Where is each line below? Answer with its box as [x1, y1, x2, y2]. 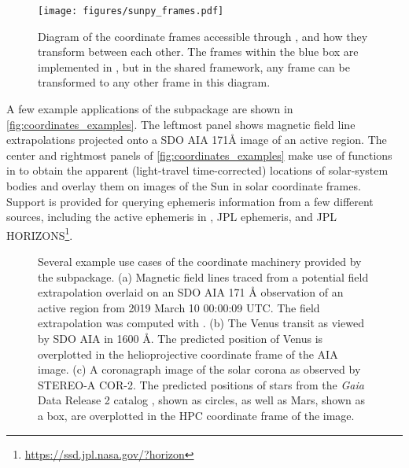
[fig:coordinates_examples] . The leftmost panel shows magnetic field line [6, 116, 356, 132]
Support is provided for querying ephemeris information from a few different [6, 193, 374, 209]
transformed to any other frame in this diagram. [38, 74, 271, 90]
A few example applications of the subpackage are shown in [6, 101, 293, 117]
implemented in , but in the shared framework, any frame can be [38, 58, 350, 75]
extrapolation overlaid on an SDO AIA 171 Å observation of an [38, 284, 344, 300]
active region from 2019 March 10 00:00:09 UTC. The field [38, 299, 320, 315]
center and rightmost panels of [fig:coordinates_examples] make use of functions [6, 146, 392, 163]
